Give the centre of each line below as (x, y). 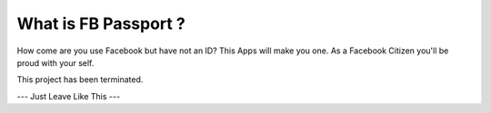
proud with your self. (55, 62)
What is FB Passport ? (101, 24)
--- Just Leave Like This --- (69, 96)
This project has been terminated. (80, 80)
